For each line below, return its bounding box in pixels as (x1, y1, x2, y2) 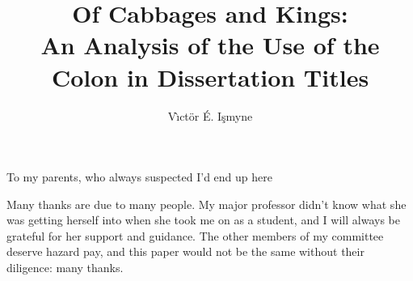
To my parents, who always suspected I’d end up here (6, 168, 272, 185)
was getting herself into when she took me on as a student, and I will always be (6, 211, 400, 228)
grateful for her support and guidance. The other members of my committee (6, 227, 384, 244)
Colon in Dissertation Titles (51, 60, 369, 93)
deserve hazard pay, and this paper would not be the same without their (6, 243, 365, 260)
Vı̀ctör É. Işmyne (167, 107, 253, 124)
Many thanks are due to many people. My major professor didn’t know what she (6, 195, 407, 212)
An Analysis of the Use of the (40, 28, 380, 62)
